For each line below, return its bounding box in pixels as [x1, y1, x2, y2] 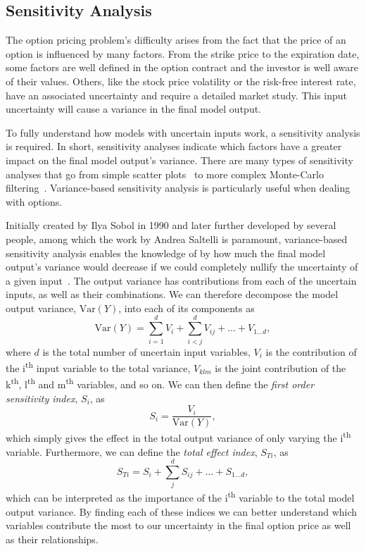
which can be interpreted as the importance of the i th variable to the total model [6, 488, 355, 504]
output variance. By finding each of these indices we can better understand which [6, 504, 358, 519]
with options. [6, 194, 63, 209]
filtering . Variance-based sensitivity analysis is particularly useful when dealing [6, 180, 351, 195]
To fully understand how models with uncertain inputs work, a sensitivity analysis [6, 125, 360, 140]
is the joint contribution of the [215, 360, 346, 375]
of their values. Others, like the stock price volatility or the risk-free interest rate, [6, 73, 356, 88]
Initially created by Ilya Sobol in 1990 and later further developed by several [6, 218, 336, 233]
